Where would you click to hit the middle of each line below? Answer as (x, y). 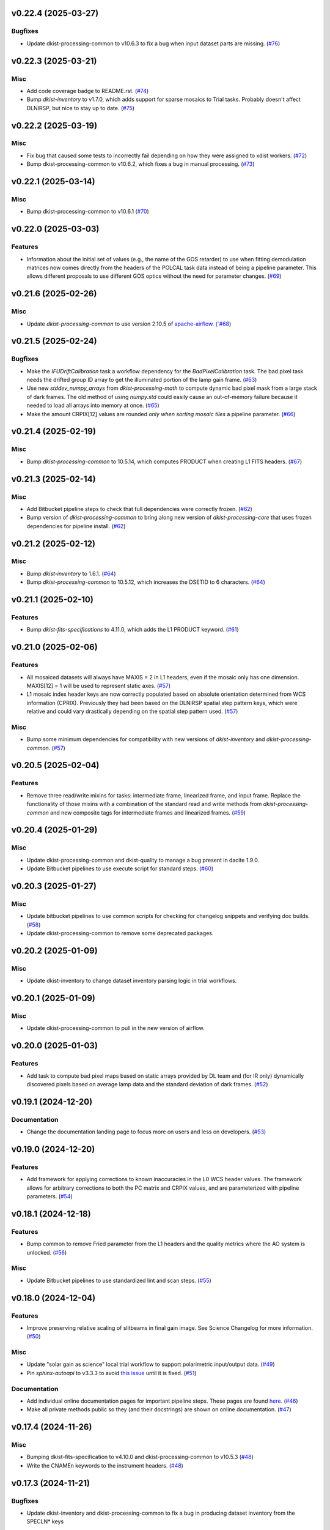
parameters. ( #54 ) (50, 1196)
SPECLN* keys (45, 1521)
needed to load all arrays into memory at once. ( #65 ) (93, 405)
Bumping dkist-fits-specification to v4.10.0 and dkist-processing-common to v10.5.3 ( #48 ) (140, 1457)
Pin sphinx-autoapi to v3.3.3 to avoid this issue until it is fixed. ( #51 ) (112, 1373)
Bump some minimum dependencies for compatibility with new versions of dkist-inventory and (146, 739)
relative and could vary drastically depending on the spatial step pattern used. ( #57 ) (132, 711)
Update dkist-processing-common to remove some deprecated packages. (120, 933)
